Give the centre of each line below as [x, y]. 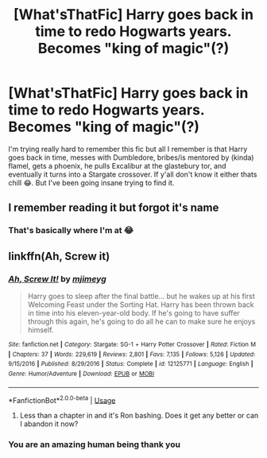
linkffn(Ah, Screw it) [59, 256]
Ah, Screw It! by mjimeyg [58, 278]
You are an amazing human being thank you [95, 444]
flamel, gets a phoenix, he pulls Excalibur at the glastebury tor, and [117, 165]
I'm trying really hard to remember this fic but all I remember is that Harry [128, 149]
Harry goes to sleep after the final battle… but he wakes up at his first [141, 296]
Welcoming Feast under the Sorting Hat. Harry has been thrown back [141, 305]
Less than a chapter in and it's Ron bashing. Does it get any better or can [139, 416]
